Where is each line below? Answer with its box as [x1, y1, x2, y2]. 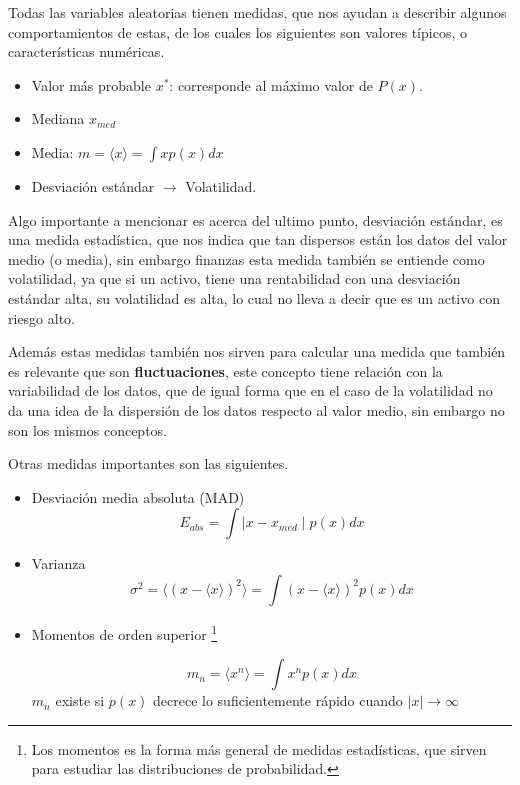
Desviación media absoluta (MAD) [31, 486, 245, 507]
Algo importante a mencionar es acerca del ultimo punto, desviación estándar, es [8, 209, 503, 230]
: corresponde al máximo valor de [169, 74, 373, 95]
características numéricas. [8, 41, 165, 62]
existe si [55, 690, 105, 711]
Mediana [31, 108, 85, 129]
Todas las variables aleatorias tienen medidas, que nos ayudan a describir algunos [8, 2, 507, 22]
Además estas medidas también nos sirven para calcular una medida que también [8, 341, 506, 362]
